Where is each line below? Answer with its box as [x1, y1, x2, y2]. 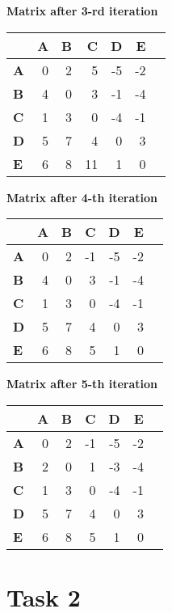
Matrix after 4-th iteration [6, 188, 157, 205]
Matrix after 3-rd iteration [6, 2, 158, 19]
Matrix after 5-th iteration [6, 375, 157, 392]
